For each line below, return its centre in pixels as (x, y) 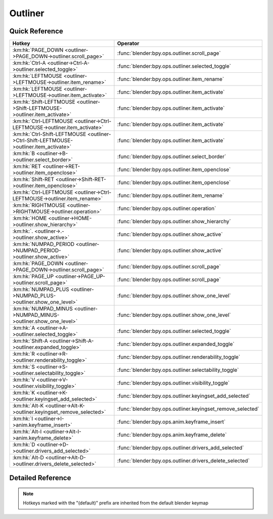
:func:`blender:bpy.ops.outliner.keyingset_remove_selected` (188, 409)
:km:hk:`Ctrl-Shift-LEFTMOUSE (49, 134)
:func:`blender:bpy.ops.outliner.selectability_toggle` (178, 370)
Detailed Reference (40, 478)
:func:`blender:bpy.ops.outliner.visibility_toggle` (173, 383)
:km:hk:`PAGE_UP (33, 277)
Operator (128, 44)
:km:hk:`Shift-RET (33, 180)
